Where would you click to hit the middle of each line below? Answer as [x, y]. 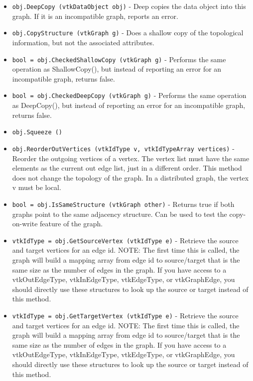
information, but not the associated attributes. [83, 42]
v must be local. [37, 187]
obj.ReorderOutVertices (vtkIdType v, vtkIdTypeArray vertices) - [123, 148]
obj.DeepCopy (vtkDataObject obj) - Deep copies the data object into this [129, 6]
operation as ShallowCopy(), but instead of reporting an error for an [117, 69]
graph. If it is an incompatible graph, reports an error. [95, 16]
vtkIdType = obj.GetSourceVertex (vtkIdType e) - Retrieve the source [125, 240]
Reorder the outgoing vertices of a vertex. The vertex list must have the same [131, 158]
